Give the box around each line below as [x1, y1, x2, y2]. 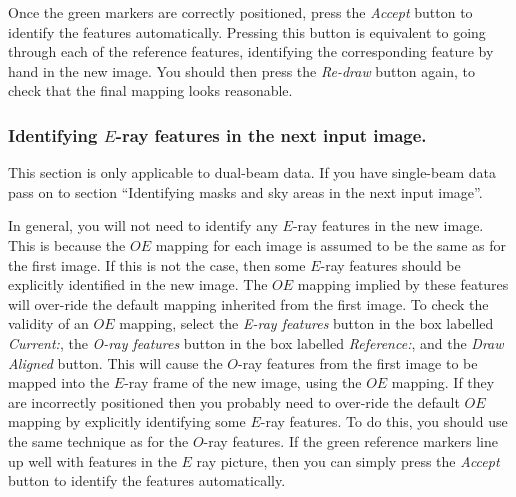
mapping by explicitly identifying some [8, 411, 246, 432]
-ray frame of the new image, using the [124, 372, 362, 393]
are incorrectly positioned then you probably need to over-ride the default [8, 391, 460, 412]
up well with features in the [8, 450, 177, 471]
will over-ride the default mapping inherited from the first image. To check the [8, 293, 489, 314]
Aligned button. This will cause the [8, 352, 223, 373]
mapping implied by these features [297, 274, 509, 295]
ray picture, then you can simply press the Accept [196, 450, 500, 471]
